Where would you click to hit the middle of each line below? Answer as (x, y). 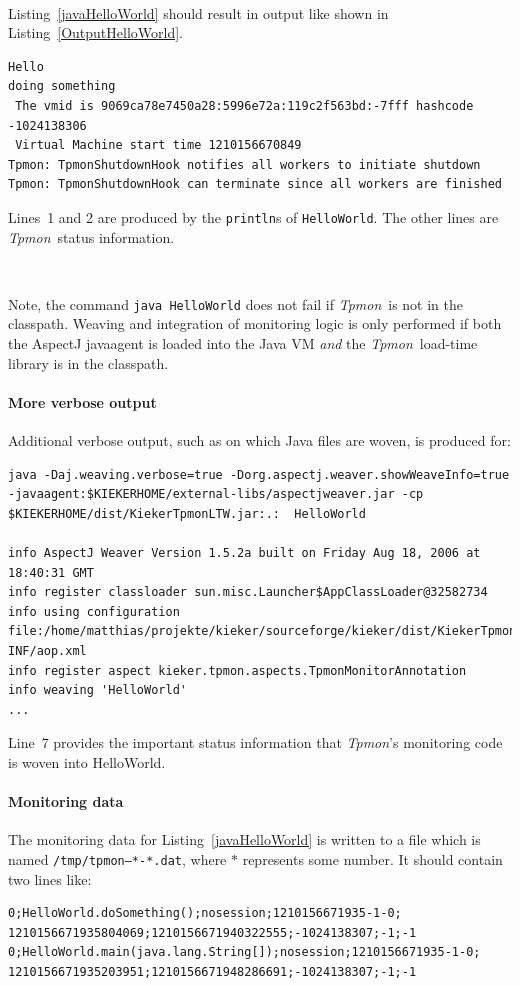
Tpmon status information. (91, 236)
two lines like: (50, 878)
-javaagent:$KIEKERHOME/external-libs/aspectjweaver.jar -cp (216, 494)
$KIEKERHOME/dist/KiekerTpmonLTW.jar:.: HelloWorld (187, 513)
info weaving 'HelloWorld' (97, 690)
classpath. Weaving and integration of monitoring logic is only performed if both (255, 323)
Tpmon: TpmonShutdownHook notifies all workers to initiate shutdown (244, 164)
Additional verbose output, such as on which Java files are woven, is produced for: (259, 440)
